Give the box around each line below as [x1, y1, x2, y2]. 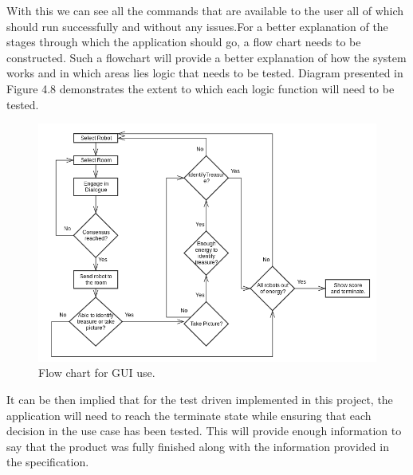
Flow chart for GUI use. [38, 364, 155, 381]
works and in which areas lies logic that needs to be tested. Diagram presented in [6, 65, 403, 81]
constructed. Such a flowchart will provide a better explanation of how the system [6, 49, 407, 65]
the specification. [6, 453, 89, 470]
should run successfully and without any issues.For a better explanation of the [6, 18, 388, 34]
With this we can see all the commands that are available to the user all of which [6, 2, 404, 18]
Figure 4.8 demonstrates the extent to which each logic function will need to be [6, 80, 395, 96]
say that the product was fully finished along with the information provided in [6, 438, 389, 454]
